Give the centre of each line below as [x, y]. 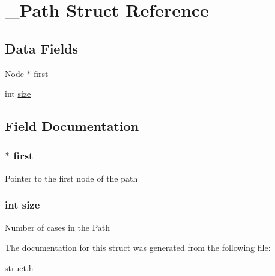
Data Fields [42, 48]
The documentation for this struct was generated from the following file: [138, 247]
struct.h [19, 267]
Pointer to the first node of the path [71, 178]
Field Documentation [72, 126]
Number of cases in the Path [57, 227]
